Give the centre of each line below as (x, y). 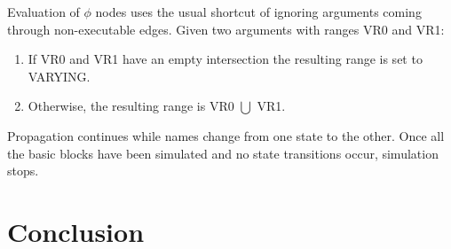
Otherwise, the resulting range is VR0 (131, 106)
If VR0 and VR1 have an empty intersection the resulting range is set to (225, 59)
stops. (23, 171)
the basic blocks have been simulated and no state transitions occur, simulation (223, 153)
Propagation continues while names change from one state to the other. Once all (226, 135)
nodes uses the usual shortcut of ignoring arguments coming (258, 12)
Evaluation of (44, 12)
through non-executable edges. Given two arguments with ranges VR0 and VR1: (226, 29)
